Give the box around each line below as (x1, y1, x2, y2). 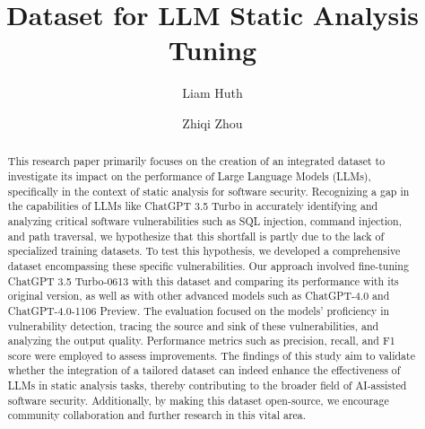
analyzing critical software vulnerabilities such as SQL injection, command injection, (7, 213, 402, 228)
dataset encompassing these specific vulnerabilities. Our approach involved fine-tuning (7, 258, 409, 273)
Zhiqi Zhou (182, 113, 243, 132)
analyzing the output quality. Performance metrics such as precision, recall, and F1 (7, 333, 395, 348)
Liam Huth (182, 83, 243, 102)
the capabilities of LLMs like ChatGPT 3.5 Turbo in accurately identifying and (7, 198, 378, 214)
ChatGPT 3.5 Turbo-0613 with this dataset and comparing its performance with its (7, 273, 399, 288)
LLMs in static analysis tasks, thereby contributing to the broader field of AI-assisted (7, 378, 407, 393)
